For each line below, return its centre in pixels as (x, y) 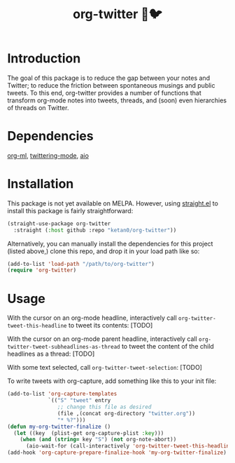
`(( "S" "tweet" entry (79, 401)
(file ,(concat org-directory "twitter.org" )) (126, 413)
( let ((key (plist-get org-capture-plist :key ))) (89, 433)
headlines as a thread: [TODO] (51, 354)
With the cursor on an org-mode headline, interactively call (92, 318)
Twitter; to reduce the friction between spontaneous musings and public (111, 85)
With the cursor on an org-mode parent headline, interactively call (102, 339)
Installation (41, 184)
